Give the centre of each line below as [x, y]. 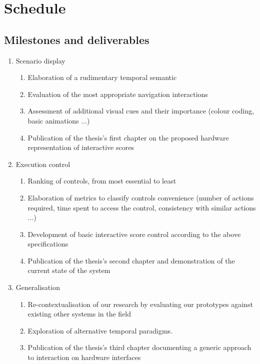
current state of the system [69, 270]
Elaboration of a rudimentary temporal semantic [102, 77]
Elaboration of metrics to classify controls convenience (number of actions [141, 197]
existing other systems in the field [79, 314]
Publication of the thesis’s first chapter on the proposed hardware [128, 137]
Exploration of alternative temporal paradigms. [100, 330]
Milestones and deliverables [77, 39]
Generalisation [38, 287]
